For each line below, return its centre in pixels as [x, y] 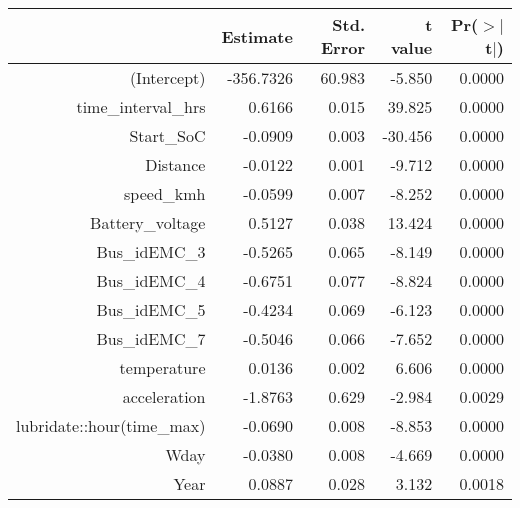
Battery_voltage [148, 222]
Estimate [257, 36]
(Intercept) [167, 77]
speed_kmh [165, 193]
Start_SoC [167, 135]
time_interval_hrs [141, 106]
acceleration [164, 396]
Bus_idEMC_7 [151, 338]
